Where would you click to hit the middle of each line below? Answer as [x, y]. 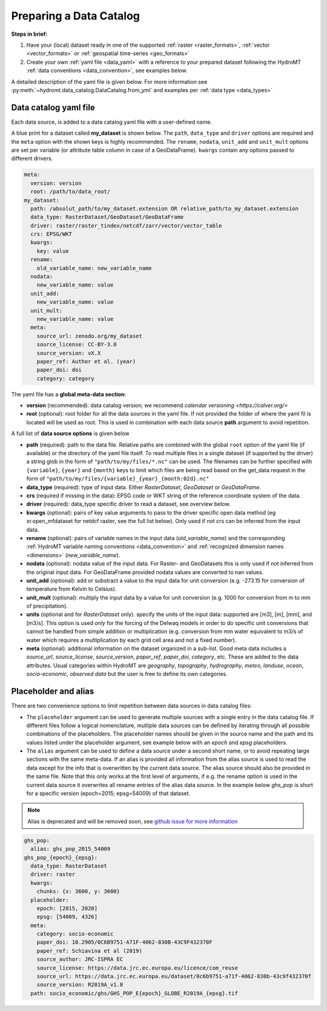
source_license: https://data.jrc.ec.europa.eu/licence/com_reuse [137, 968]
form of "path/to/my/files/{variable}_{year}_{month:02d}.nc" [118, 479]
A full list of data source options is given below [70, 433]
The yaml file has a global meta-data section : [69, 394]
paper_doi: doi [59, 370]
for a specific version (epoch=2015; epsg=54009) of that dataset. [108, 793]
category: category [66, 378]
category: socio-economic [75, 934]
